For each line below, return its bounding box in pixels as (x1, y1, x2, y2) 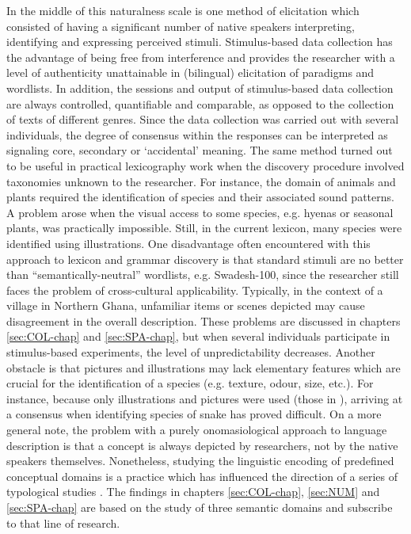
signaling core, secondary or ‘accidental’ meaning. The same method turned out (6, 142, 393, 158)
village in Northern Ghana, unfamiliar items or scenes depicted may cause (6, 297, 365, 314)
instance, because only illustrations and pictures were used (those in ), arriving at (6, 390, 403, 406)
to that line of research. (6, 514, 120, 531)
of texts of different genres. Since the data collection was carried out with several (6, 111, 399, 128)
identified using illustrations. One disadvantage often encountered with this (6, 235, 371, 251)
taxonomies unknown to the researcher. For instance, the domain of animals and (6, 173, 396, 189)
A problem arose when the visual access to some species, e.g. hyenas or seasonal (6, 204, 394, 220)
